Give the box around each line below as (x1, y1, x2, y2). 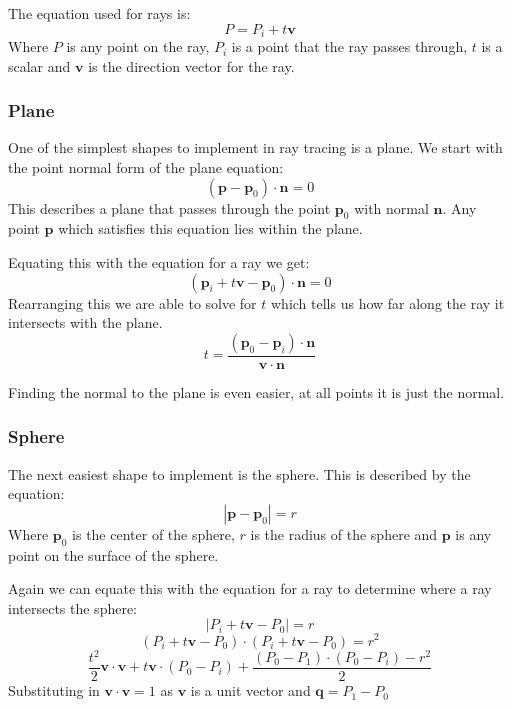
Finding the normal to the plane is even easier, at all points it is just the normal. (8, 381, 505, 402)
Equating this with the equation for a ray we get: (8, 252, 310, 273)
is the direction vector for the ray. (88, 55, 295, 76)
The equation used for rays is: (8, 3, 191, 23)
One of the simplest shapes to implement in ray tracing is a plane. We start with (8, 137, 503, 158)
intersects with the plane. (8, 312, 163, 333)
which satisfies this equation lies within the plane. (58, 218, 363, 239)
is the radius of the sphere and (250, 523, 438, 544)
